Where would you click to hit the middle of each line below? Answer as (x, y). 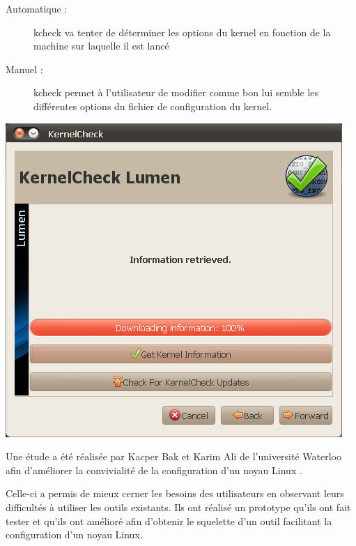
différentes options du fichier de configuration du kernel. (153, 106)
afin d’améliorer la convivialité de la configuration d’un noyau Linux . (154, 470)
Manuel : (24, 69)
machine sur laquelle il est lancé (101, 46)
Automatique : (37, 8)
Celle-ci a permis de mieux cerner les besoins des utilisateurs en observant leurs (175, 493)
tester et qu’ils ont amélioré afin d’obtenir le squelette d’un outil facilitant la (169, 521)
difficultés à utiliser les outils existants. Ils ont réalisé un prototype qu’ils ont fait (178, 507)
